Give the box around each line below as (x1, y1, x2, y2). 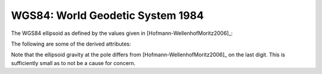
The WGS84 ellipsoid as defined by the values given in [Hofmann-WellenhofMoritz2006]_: (11, 30, 233, 37)
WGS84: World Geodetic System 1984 (11, 9, 204, 22)
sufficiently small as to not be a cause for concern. (11, 59, 136, 66)
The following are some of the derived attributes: (11, 40, 131, 47)
